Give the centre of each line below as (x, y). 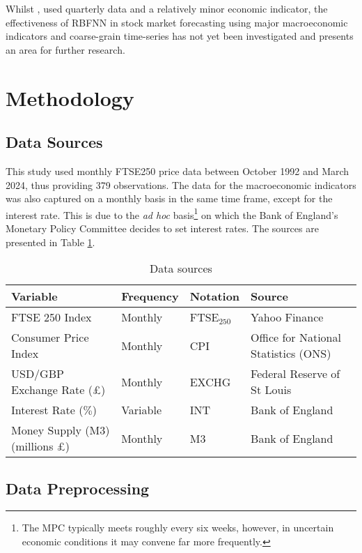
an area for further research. (65, 49)
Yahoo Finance (287, 317)
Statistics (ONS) (291, 354)
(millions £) (41, 446)
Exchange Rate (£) (58, 390)
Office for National (296, 338)
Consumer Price (50, 338)
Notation (215, 296)
